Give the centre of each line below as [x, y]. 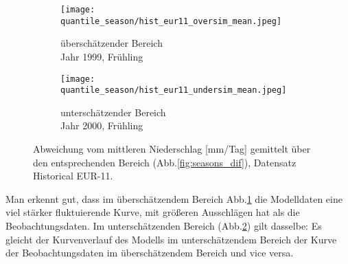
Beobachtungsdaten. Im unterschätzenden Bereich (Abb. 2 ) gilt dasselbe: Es [164, 225]
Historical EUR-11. [73, 176]
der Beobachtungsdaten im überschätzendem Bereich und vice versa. [150, 253]
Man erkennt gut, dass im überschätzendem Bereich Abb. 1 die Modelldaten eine [174, 198]
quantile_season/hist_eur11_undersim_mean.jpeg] [174, 90]
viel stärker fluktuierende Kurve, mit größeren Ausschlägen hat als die [153, 212]
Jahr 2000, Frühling [102, 125]
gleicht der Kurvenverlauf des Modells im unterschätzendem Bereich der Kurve [171, 239]
